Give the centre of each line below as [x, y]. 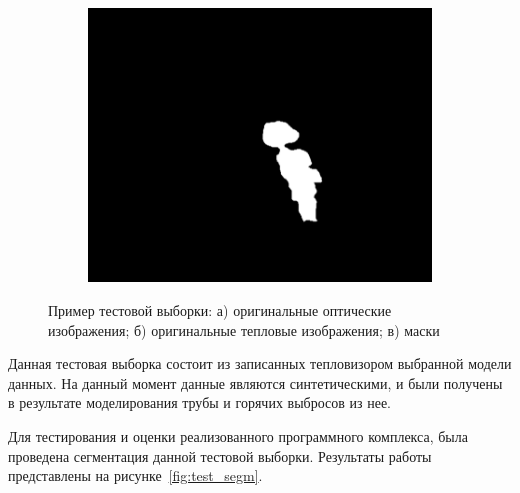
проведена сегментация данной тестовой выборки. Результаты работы [220, 455]
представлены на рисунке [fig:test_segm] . [135, 475]
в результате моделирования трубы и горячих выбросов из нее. [200, 402]
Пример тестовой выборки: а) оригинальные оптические [220, 310]
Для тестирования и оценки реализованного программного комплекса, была [238, 436]
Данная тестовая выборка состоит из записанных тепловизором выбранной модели [260, 363]
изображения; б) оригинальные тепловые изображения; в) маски [244, 329]
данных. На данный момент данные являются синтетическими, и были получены [255, 382]
